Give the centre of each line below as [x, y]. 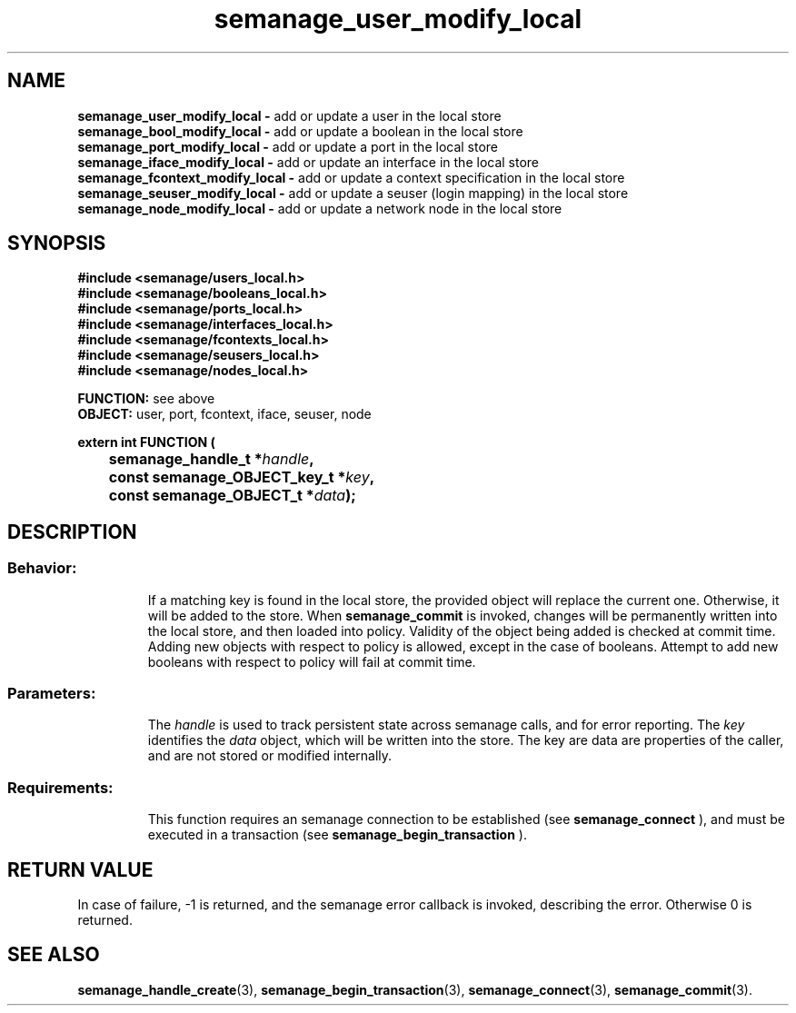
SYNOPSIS [57, 243]
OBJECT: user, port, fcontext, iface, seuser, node [224, 414]
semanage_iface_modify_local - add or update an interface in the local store [308, 162]
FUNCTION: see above [146, 399]
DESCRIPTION [72, 531]
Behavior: [42, 568]
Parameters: [52, 694]
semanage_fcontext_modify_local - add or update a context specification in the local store [351, 177]
